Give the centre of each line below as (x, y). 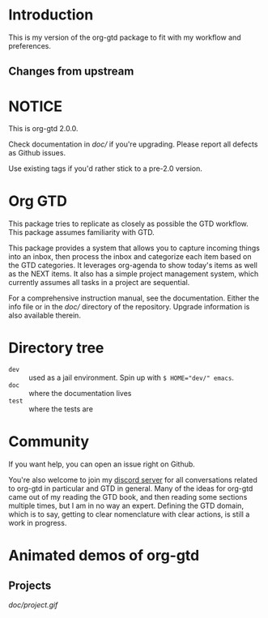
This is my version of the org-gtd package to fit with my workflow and (125, 37)
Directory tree (56, 348)
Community (49, 442)
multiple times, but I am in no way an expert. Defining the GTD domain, (126, 506)
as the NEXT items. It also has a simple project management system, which (134, 274)
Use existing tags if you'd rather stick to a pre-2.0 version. (105, 168)
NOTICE (36, 106)
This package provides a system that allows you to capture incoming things (134, 248)
